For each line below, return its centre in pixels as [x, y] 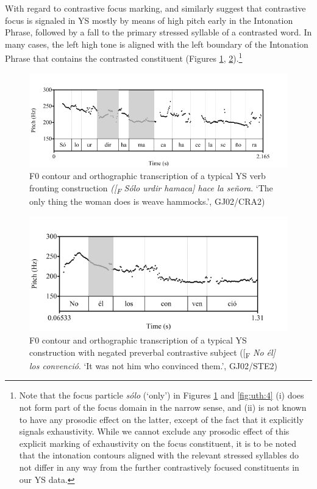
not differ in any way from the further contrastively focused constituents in [159, 467]
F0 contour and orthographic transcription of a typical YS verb [148, 176]
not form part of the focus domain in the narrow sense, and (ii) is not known [163, 407]
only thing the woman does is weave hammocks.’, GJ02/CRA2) [147, 201]
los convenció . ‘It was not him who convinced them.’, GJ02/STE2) [153, 365]
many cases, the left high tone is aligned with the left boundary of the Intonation [157, 44]
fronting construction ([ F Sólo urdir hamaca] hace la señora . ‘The [151, 188]
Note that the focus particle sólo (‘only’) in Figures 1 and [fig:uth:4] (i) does [162, 395]
